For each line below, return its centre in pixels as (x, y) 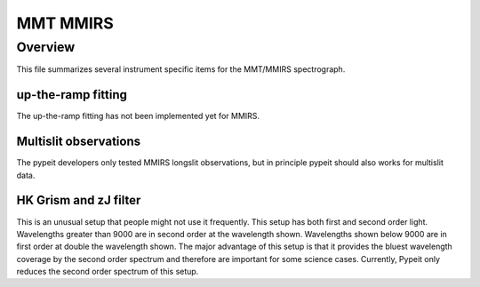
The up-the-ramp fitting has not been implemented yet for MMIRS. (138, 116)
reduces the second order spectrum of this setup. (108, 272)
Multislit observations (79, 142)
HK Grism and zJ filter (79, 200)
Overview (46, 47)
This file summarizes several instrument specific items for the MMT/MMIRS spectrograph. (181, 69)
